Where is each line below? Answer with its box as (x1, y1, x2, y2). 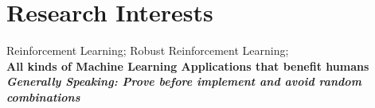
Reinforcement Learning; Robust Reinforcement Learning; (6, 42, 289, 59)
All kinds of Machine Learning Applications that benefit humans (6, 57, 369, 74)
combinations (6, 88, 80, 105)
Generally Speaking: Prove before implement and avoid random (6, 73, 361, 90)
